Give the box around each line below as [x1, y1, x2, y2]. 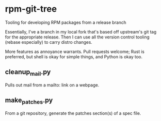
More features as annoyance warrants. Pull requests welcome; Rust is [5, 49, 145, 54]
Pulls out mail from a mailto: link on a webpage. [5, 82, 99, 88]
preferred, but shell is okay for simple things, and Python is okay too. [5, 53, 143, 59]
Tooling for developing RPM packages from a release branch [5, 19, 127, 25]
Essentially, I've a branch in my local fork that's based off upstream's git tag [5, 29, 157, 35]
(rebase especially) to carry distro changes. [5, 39, 93, 45]
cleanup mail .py [5, 68, 51, 77]
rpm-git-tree [5, 3, 57, 15]
